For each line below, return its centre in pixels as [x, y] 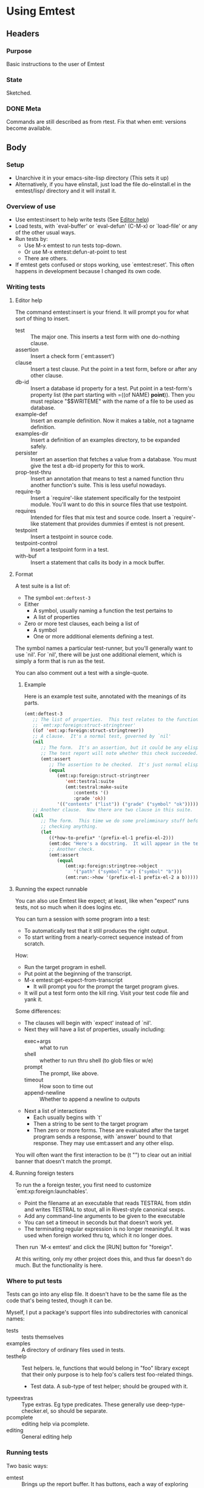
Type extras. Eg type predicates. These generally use [88, 1405]
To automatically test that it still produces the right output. [96, 931]
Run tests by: [32, 239]
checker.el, [35, 1411]
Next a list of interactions [55, 1111]
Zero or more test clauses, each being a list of [82, 623]
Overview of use [31, 206]
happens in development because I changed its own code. [88, 271]
